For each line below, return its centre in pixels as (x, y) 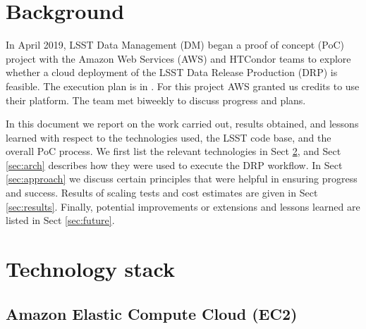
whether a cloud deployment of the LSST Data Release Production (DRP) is (172, 72)
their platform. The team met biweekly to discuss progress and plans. (156, 100)
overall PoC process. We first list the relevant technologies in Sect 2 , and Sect (173, 151)
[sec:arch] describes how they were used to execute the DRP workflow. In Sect (174, 164)
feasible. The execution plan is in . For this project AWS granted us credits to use (183, 86)
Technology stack (90, 269)
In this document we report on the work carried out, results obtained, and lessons (182, 124)
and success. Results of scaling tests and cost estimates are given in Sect (162, 193)
